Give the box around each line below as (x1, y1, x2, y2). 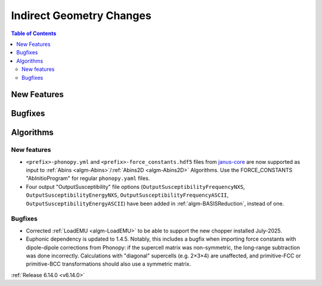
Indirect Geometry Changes (11, 9, 151, 22)
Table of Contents (11, 30, 57, 37)
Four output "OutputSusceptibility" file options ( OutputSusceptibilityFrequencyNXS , (26, 183, 245, 190)
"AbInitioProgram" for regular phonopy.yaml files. (26, 175, 150, 182)
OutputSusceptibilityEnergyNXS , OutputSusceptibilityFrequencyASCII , (26, 191, 229, 199)
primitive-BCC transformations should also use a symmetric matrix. (26, 260, 191, 268)
